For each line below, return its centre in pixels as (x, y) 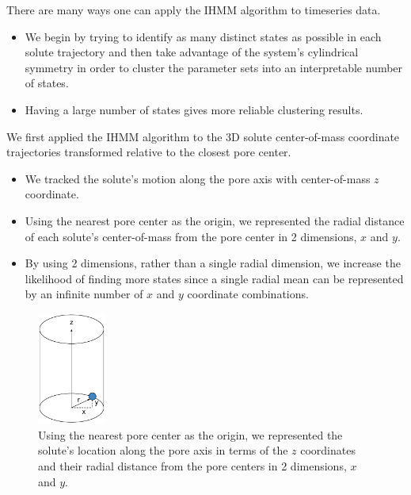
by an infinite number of (84, 294)
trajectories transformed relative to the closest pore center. (149, 152)
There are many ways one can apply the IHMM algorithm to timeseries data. (194, 10)
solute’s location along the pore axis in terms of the (163, 450)
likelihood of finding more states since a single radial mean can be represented (214, 278)
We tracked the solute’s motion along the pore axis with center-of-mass (198, 178)
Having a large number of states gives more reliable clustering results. (194, 109)
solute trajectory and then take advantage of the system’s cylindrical (192, 52)
